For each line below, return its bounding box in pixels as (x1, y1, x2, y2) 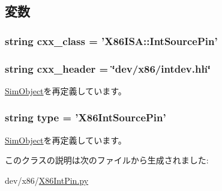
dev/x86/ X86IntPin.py (5, 174, 89, 186)
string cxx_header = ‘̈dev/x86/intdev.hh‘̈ (5, 61, 211, 76)
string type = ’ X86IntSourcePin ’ (5, 110, 166, 125)
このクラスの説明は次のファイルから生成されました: (5, 154, 209, 166)
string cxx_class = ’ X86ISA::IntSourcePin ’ (5, 33, 218, 48)
